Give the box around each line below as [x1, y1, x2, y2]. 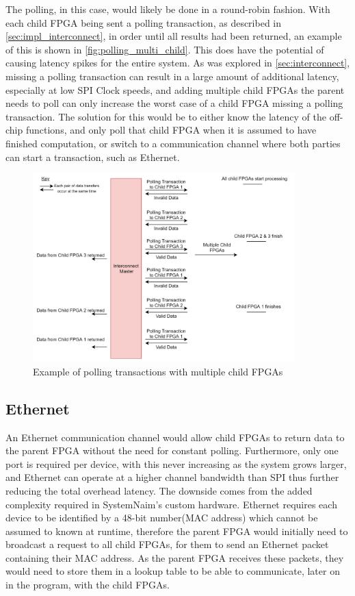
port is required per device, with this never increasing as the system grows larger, [5, 456, 347, 471]
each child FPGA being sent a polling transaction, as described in [5, 15, 282, 29]
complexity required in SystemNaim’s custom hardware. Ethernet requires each [5, 497, 337, 511]
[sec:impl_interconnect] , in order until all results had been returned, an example [5, 29, 342, 43]
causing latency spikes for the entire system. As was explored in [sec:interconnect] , [5, 55, 350, 70]
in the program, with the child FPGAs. [5, 578, 170, 592]
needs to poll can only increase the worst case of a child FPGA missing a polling [5, 96, 343, 110]
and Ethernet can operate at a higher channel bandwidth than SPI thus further [5, 470, 339, 484]
